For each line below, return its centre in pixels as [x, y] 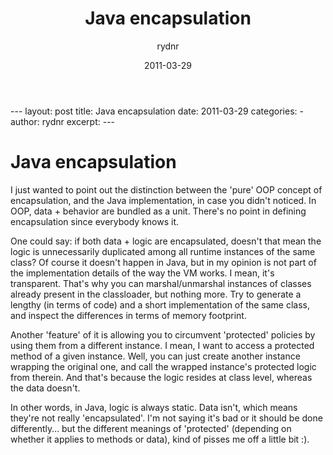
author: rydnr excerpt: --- [63, 121]
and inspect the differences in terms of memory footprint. [128, 315]
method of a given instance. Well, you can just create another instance [155, 356]
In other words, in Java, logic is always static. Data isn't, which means [154, 407]
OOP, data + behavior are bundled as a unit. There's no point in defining [158, 211]
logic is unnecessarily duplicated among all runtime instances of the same [163, 251]
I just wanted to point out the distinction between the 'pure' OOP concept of [166, 189]
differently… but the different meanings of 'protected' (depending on [151, 428]
